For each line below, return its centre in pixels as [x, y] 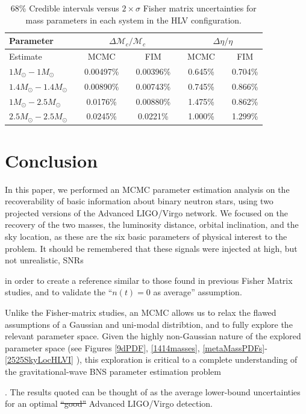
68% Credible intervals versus [65, 8]
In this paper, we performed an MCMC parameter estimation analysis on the [147, 189]
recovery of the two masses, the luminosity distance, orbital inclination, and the [152, 224]
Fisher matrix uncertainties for [200, 8]
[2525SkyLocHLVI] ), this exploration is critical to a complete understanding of [151, 359]
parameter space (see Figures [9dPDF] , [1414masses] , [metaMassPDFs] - [136, 347]
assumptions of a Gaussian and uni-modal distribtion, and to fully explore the [149, 324]
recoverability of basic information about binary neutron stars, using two [139, 201]
